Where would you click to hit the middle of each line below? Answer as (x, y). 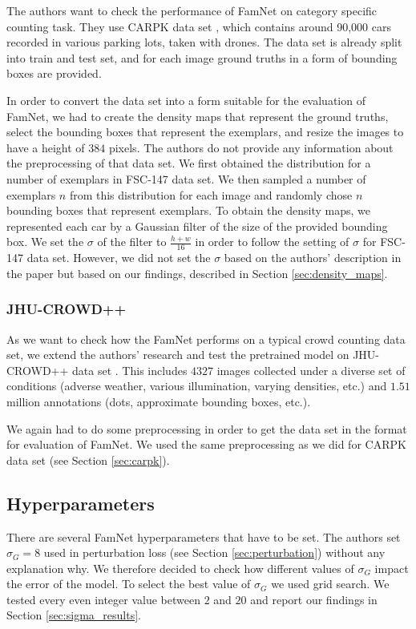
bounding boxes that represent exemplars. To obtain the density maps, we (188, 210)
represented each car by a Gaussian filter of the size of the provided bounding (197, 226)
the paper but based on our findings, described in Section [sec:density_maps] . (197, 273)
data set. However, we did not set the (119, 258)
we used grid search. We (330, 584)
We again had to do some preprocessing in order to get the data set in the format (207, 428)
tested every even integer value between (103, 599)
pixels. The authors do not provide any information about (251, 147)
